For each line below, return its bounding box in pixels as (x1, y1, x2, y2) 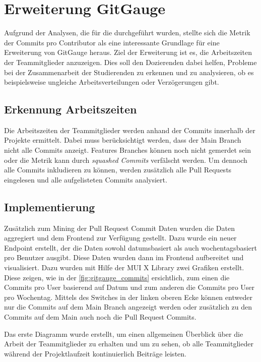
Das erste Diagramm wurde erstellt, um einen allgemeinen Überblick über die (4, 328, 243, 339)
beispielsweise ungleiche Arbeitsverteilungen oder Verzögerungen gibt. (4, 77, 219, 87)
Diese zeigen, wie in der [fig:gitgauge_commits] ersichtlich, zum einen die (4, 272, 230, 282)
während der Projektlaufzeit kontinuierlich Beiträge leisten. (4, 348, 186, 358)
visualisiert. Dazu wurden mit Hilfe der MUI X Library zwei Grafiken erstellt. (4, 262, 244, 273)
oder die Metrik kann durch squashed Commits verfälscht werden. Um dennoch (4, 154, 247, 165)
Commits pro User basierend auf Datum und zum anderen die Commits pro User (4, 282, 255, 292)
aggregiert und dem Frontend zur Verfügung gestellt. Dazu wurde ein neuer (4, 232, 237, 243)
